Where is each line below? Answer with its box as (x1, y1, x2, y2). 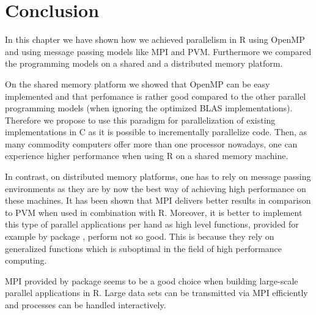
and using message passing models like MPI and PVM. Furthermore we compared (5, 45, 312, 57)
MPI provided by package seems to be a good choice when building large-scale (5, 274, 298, 287)
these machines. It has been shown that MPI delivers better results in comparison (5, 194, 311, 207)
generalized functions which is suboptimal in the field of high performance (5, 242, 282, 254)
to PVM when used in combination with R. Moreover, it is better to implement (5, 206, 303, 218)
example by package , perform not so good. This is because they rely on (5, 230, 274, 243)
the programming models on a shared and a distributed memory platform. (5, 57, 283, 70)
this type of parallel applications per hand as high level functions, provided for (5, 218, 299, 231)
